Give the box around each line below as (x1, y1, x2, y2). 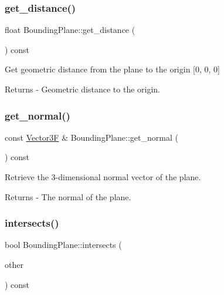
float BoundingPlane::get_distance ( (5, 24, 135, 36)
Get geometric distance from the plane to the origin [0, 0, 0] (5, 63, 220, 75)
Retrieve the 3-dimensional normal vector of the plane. (5, 171, 201, 183)
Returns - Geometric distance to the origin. (5, 83, 161, 95)
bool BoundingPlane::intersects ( (5, 238, 122, 251)
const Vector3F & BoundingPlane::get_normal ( (5, 131, 178, 143)
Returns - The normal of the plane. (5, 190, 131, 203)
